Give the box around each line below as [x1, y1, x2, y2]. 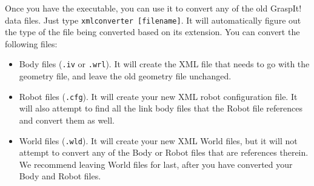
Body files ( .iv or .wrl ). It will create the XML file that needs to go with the [19, 58, 310, 70]
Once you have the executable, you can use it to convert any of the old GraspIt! [5, 2, 302, 14]
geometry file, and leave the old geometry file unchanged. [19, 70, 232, 82]
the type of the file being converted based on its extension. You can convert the [5, 25, 300, 38]
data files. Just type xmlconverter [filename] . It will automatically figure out [5, 13, 301, 26]
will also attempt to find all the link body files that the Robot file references [19, 102, 302, 115]
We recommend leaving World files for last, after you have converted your [19, 158, 293, 170]
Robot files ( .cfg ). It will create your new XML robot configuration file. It [19, 90, 298, 102]
